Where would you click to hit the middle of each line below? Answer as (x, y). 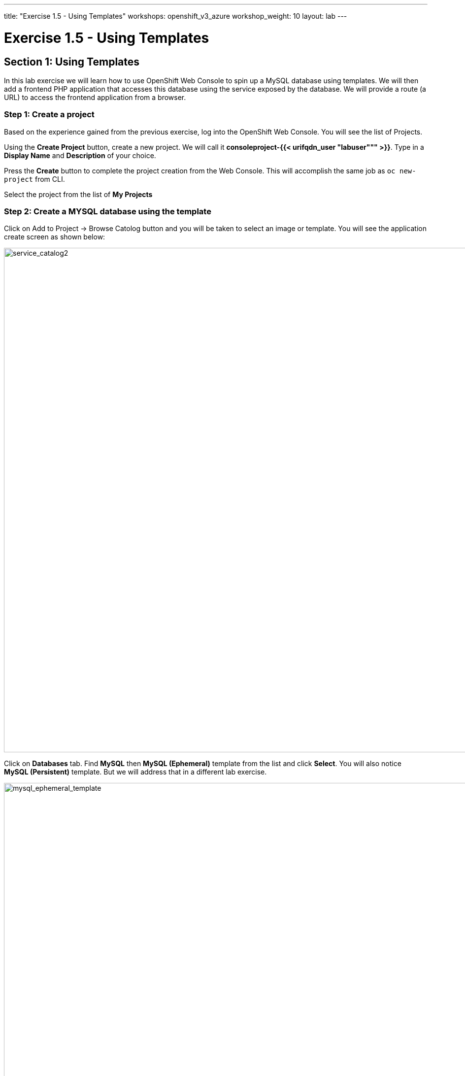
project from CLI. (34, 179)
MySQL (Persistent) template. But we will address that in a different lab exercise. (135, 772)
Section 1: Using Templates (72, 62)
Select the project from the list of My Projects (78, 194)
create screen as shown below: (55, 237)
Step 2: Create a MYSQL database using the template (108, 212)
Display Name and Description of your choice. (80, 155)
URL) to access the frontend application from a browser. (95, 97)
